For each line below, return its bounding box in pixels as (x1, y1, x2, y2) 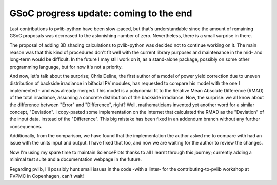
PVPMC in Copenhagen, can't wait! (9, 173, 84, 179)
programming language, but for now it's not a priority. (9, 64, 123, 70)
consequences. (9, 123, 43, 129)
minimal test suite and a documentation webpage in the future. (9, 156, 142, 162)
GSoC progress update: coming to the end (9, 8, 192, 19)
